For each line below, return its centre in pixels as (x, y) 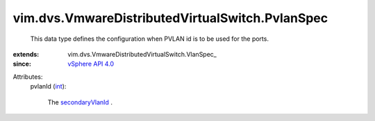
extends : (26, 54)
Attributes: (28, 77)
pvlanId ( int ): (48, 86)
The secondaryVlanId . (80, 102)
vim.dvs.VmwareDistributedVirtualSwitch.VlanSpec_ (142, 54)
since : (22, 64)
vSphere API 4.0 (91, 64)
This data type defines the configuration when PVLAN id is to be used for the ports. (149, 39)
